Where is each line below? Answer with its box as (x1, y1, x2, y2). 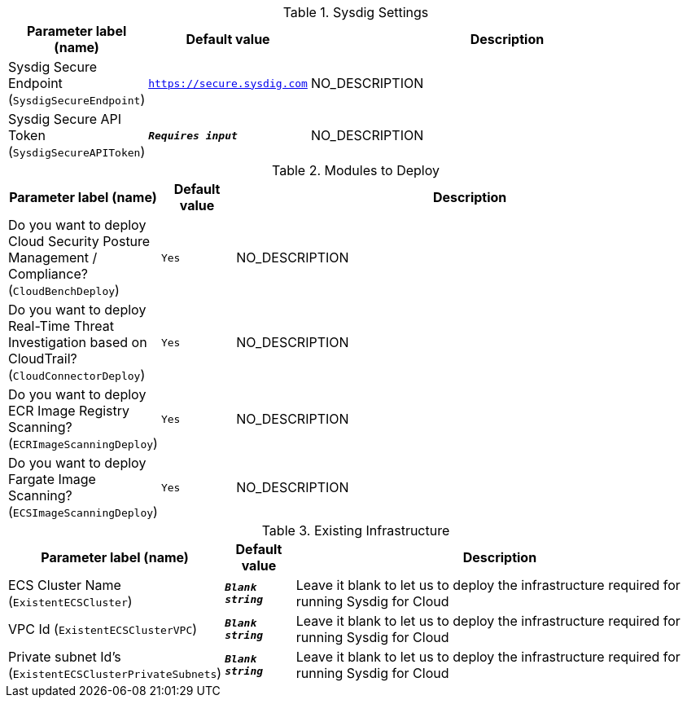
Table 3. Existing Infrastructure (261, 522, 450, 539)
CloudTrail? (8, 350, 77, 367)
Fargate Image (8, 471, 96, 487)
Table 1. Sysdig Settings (282, 4, 429, 20)
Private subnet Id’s (8, 649, 121, 665)
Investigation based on (8, 334, 147, 350)
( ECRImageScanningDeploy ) (8, 435, 158, 451)
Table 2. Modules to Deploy (272, 162, 440, 178)
